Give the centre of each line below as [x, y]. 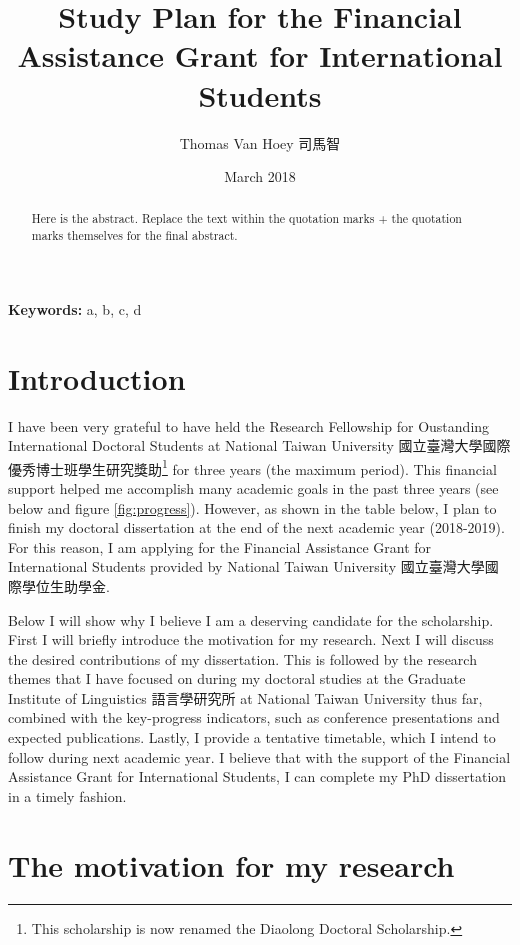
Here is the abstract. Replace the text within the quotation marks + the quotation [246, 218]
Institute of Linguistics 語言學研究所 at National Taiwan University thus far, [245, 697]
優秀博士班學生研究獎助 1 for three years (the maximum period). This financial [252, 467]
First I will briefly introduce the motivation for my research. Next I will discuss [251, 639]
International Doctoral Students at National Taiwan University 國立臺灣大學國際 [259, 445]
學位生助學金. [65, 585]
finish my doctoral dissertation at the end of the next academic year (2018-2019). [256, 527]
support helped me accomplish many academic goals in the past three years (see [253, 487]
